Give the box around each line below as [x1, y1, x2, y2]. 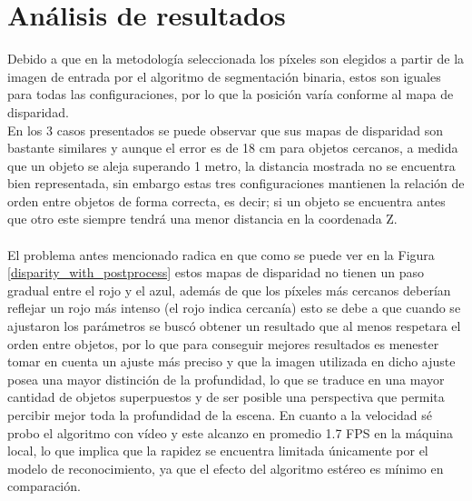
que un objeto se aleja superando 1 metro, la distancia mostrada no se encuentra [7, 155, 456, 175]
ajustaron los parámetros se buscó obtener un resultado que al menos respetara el [7, 316, 461, 336]
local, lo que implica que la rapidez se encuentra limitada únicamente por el [7, 441, 428, 460]
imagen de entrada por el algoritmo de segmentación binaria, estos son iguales [7, 66, 441, 85]
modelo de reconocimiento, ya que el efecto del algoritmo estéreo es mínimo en [7, 458, 444, 477]
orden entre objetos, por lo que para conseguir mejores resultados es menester [7, 334, 439, 353]
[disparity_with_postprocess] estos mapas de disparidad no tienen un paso [7, 263, 424, 282]
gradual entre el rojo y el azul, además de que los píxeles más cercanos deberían [7, 280, 451, 299]
